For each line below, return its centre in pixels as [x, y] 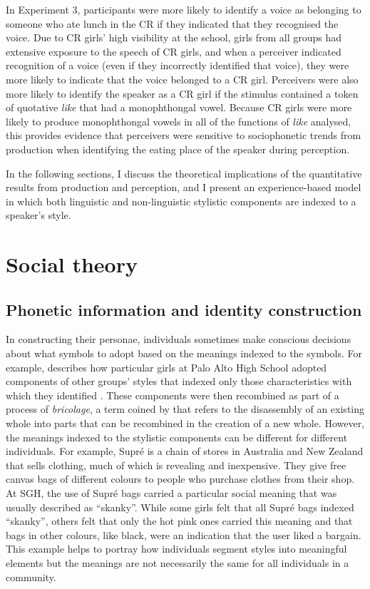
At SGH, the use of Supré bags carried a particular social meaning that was [171, 493]
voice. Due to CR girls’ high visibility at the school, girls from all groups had [174, 37]
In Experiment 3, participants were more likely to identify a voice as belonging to [184, 9]
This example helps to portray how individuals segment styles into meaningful [176, 549]
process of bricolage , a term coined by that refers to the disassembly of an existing [185, 409]
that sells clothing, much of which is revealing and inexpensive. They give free [176, 465]
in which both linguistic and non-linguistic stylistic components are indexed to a [181, 201]
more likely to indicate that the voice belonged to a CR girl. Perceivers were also [182, 79]
